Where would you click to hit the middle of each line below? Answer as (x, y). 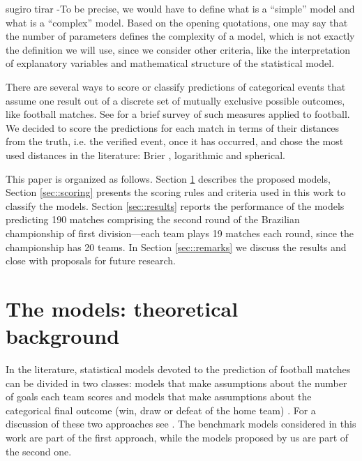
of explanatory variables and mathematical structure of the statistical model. (170, 63)
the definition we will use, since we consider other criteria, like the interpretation (178, 49)
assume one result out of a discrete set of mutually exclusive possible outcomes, (175, 100)
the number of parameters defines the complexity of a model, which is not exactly (180, 36)
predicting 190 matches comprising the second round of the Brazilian (153, 219)
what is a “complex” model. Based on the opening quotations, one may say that (177, 22)
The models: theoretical (122, 308)
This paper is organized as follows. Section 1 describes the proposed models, (168, 178)
